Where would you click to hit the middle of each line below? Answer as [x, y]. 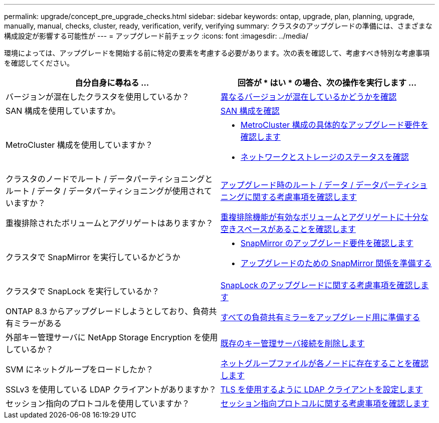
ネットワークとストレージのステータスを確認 [325, 157]
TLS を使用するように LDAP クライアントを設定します [322, 389]
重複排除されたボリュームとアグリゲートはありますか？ [109, 223]
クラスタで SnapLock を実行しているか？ [83, 291]
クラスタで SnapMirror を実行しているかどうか [93, 257]
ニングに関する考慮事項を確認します [289, 197]
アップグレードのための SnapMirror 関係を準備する [336, 263]
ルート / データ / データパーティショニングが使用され [105, 191]
